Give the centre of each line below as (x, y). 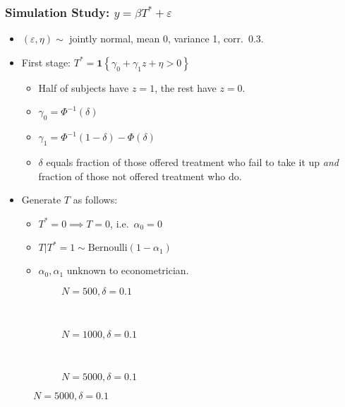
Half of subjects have (84, 87)
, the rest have (186, 87)
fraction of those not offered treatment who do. (140, 176)
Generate (41, 200)
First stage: (46, 62)
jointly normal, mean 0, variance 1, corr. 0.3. (167, 39)
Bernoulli (108, 248)
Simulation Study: (57, 12)
